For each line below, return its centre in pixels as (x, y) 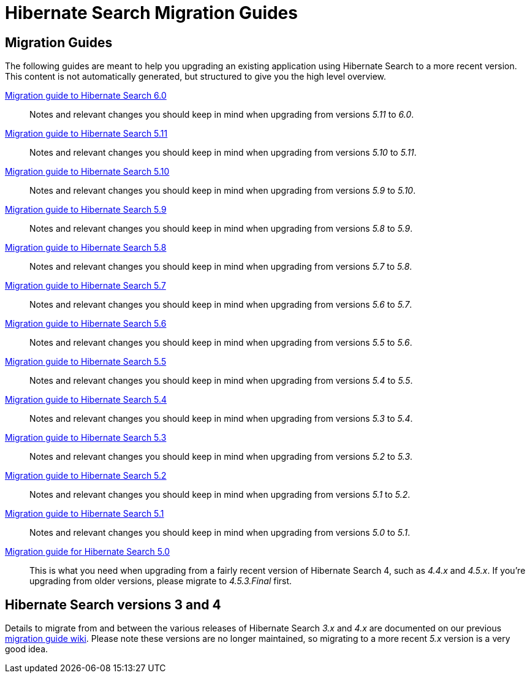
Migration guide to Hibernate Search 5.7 (85, 286)
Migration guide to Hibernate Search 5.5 (86, 362)
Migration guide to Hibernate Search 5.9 (86, 210)
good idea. (27, 649)
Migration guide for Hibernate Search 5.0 (88, 552)
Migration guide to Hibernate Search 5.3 (86, 438)
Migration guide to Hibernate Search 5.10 (87, 172)
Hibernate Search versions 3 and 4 (113, 604)
